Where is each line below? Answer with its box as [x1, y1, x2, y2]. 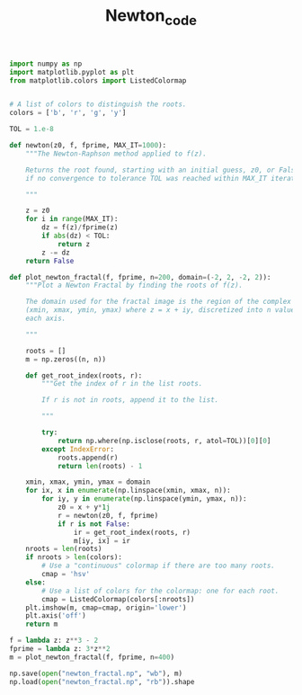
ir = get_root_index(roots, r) [73, 528, 191, 537]
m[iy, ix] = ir [73, 536, 130, 545]
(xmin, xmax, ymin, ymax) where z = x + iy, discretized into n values [25, 306, 299, 315]
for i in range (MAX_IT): [25, 215, 119, 224]
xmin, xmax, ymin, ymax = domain [25, 477, 151, 486]
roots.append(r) [57, 453, 119, 462]
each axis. [25, 314, 67, 324]
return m [25, 619, 58, 629]
